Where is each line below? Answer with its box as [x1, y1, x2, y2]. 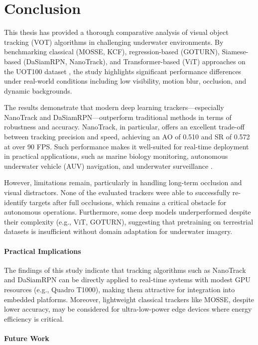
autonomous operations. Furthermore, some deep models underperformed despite [4, 207, 251, 217]
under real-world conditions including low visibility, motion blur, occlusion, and [4, 76, 247, 86]
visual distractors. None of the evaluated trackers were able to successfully [4, 187, 231, 198]
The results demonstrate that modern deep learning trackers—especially [4, 102, 224, 113]
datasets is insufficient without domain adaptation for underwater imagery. [4, 226, 233, 236]
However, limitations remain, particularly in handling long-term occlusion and [4, 177, 242, 188]
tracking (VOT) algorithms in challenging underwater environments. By [4, 36, 224, 47]
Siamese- [222, 46, 249, 57]
